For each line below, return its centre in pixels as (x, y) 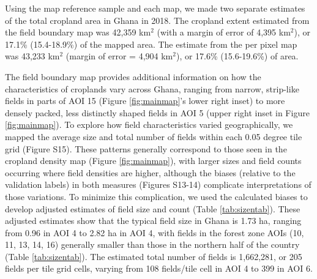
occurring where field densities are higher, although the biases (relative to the (150, 172)
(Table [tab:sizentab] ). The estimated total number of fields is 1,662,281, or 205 (154, 256)
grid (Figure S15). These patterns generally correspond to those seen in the (146, 148)
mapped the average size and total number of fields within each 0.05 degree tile (154, 136)
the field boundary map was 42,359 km (78, 32)
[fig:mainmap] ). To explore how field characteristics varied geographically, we (149, 125)
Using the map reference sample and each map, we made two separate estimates (155, 8)
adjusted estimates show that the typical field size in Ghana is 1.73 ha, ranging (153, 221)
